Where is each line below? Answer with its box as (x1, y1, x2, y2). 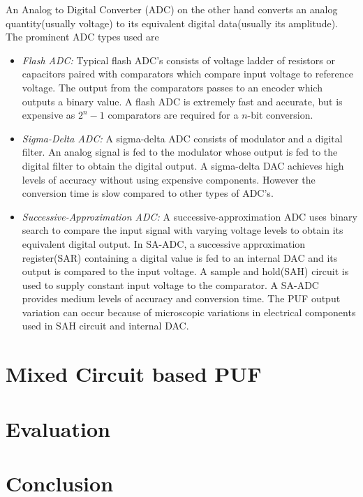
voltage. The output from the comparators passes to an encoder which (22, 80, 323, 94)
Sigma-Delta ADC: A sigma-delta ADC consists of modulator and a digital (22, 131, 343, 145)
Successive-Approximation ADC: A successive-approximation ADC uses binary (22, 209, 357, 223)
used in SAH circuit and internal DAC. (22, 318, 189, 333)
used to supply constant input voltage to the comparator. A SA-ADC (22, 277, 319, 292)
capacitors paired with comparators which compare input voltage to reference (22, 66, 353, 81)
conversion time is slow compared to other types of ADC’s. (22, 186, 274, 200)
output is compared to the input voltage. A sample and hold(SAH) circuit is (22, 264, 349, 279)
